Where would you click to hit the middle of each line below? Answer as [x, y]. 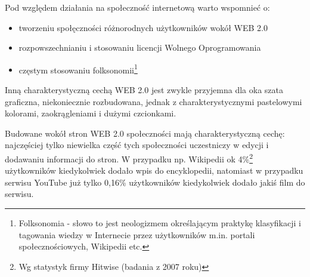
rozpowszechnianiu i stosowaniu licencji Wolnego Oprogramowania [140, 47]
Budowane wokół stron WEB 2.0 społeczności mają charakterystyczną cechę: [145, 133]
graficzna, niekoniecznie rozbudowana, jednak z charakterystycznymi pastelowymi [154, 101]
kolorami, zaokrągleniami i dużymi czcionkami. [91, 113]
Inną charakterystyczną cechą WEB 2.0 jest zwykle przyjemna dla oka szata [144, 90]
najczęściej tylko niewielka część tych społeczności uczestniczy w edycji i [137, 145]
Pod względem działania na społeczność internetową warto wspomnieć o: [137, 7]
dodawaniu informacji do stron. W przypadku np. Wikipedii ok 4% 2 [129, 158]
